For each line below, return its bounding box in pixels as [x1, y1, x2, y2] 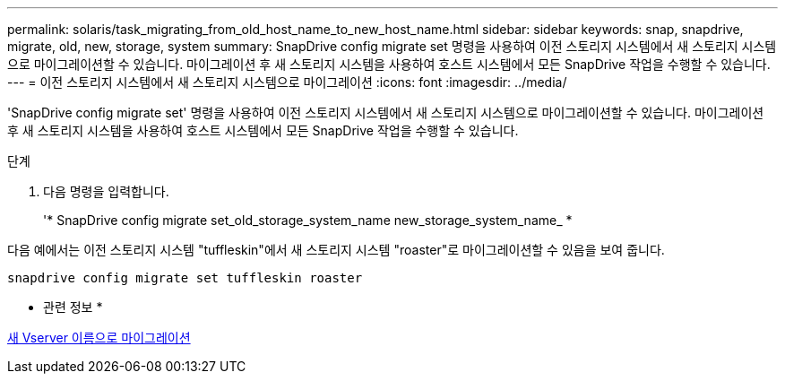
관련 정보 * [43, 299, 103, 315]
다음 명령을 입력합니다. [43, 184, 169, 199]
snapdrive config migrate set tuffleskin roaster [7, 271, 363, 285]
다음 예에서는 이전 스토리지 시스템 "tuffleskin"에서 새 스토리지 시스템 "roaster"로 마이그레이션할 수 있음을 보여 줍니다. [7, 242, 665, 257]
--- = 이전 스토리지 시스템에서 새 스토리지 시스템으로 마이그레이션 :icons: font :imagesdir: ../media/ [7, 74, 567, 90]
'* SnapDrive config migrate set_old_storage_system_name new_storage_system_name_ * [43, 212, 573, 228]
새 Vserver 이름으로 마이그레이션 [7, 330, 191, 345]
